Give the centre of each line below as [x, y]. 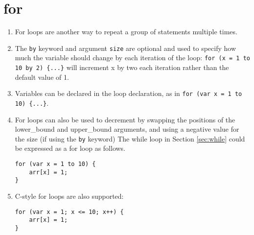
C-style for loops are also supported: [69, 196]
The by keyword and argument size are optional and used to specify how [126, 48]
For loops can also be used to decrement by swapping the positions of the [125, 119]
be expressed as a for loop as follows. [70, 148]
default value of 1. [42, 77]
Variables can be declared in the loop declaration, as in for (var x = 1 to [128, 93]
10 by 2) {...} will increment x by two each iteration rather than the [122, 67]
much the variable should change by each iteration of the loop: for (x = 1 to [132, 58]
